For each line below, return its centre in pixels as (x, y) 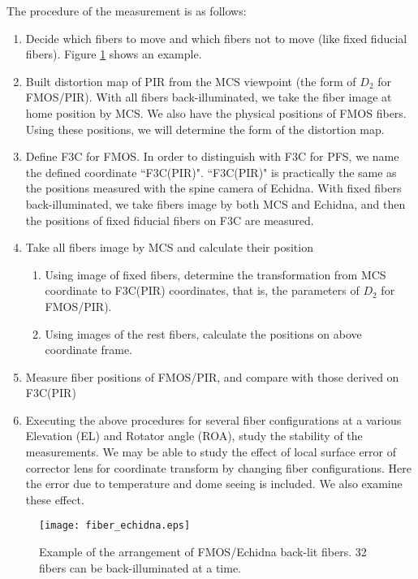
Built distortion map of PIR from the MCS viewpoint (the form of (191, 81)
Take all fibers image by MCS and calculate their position (169, 247)
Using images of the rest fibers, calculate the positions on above (203, 333)
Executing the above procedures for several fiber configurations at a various (213, 419)
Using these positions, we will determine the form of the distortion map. (205, 129)
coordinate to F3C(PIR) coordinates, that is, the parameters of (202, 290)
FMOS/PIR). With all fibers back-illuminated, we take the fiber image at (209, 97)
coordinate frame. (89, 350)
